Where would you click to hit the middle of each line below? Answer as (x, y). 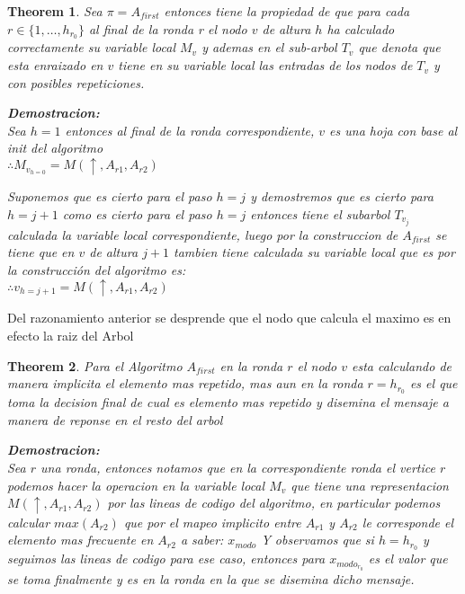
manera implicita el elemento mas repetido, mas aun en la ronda (185, 383)
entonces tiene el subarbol (320, 213)
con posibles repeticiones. (76, 82)
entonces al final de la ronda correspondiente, (190, 130)
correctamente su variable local (91, 47)
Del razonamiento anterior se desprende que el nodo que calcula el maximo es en (229, 318)
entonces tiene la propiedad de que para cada (287, 11)
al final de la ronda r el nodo (168, 28)
